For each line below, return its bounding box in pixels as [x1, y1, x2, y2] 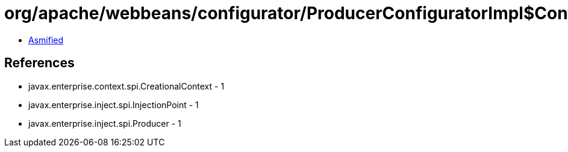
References [4, 55, 75, 71]
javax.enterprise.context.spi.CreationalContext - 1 [28, 81, 225, 91]
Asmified [28, 34, 64, 45]
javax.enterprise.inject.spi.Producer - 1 [28, 118, 181, 129]
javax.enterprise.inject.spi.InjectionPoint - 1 [28, 99, 199, 110]
